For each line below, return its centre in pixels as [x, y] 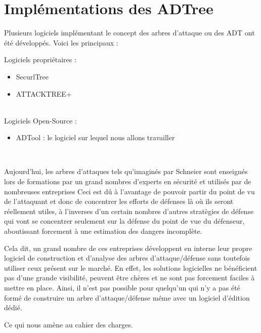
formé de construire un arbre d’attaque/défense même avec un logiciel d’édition [127, 297]
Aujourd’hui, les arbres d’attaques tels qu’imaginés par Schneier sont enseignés [126, 171]
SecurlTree [32, 76]
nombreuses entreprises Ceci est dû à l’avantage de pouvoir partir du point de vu [129, 191]
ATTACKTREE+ [44, 93]
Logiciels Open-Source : [40, 120]
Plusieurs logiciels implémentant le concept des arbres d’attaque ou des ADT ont [129, 33]
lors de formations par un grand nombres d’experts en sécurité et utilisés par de [128, 181]
